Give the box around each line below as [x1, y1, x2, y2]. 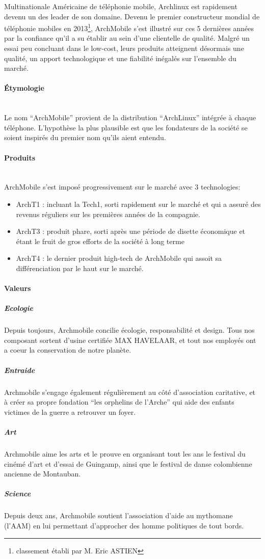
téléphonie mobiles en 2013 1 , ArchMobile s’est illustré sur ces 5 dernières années [4, 21, 254, 33]
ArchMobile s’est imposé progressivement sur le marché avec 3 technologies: [4, 181, 241, 192]
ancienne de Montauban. [4, 468, 81, 479]
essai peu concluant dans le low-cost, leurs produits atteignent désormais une [4, 43, 244, 54]
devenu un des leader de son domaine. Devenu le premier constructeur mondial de [4, 11, 260, 21]
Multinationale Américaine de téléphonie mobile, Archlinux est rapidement [4, 1, 237, 11]
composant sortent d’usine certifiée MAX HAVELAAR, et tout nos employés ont [4, 334, 256, 345]
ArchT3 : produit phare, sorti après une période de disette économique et [16, 226, 246, 236]
